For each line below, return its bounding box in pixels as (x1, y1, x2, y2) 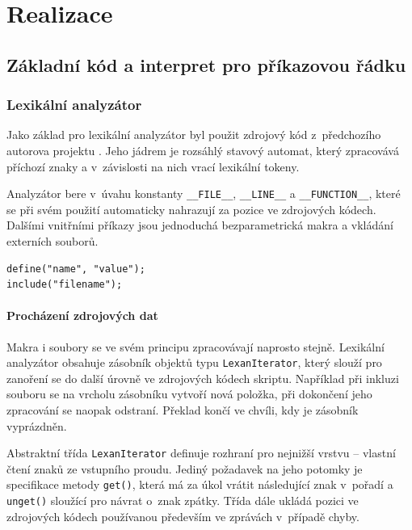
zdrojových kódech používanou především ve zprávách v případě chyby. (6, 507, 359, 524)
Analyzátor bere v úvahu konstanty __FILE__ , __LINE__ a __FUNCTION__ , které (6, 185, 401, 202)
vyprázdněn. (6, 417, 67, 434)
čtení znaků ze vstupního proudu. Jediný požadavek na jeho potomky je (6, 460, 363, 477)
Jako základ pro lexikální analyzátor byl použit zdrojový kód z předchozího (6, 126, 381, 143)
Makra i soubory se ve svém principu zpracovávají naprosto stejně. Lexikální (6, 338, 385, 355)
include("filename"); (6, 279, 123, 291)
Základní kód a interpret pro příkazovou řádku (6, 52, 406, 77)
